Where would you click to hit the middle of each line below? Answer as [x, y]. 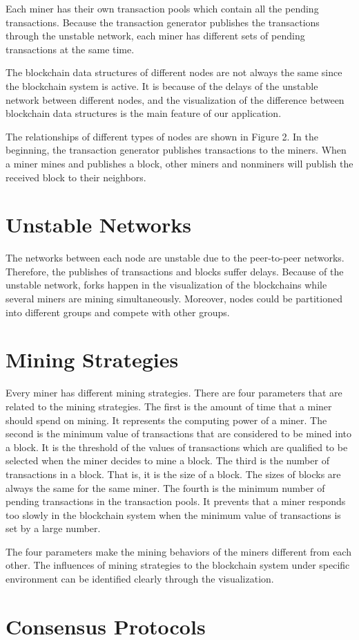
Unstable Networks [98, 225]
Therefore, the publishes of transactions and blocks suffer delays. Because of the [175, 271]
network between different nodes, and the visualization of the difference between [175, 99]
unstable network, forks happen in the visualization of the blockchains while [166, 285]
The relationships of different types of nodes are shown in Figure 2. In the [162, 136]
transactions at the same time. [70, 49]
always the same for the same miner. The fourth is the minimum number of [165, 487]
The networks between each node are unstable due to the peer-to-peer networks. [175, 258]
